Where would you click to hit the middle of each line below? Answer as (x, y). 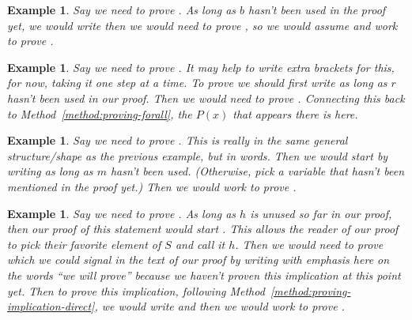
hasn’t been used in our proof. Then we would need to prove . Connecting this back (206, 98)
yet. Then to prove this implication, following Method (136, 290)
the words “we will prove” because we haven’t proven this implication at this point (204, 275)
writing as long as (50, 171)
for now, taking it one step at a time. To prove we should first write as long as (197, 83)
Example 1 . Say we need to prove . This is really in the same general (178, 140)
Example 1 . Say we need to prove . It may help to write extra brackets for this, (201, 67)
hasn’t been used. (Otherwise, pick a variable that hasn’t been (257, 171)
